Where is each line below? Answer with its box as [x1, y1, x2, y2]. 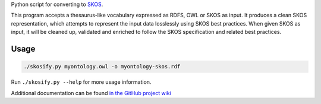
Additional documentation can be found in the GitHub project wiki [11, 89, 172, 96]
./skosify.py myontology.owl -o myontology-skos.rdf [23, 63, 181, 70]
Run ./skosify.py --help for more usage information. [11, 78, 152, 86]
